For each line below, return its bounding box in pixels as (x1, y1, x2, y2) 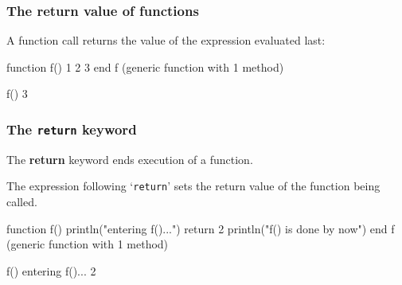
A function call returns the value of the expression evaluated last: (6, 32, 326, 49)
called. (6, 193, 37, 210)
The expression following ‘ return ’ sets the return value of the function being (6, 178, 381, 194)
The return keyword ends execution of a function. (6, 150, 253, 167)
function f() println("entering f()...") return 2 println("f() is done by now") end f (6, 220, 395, 236)
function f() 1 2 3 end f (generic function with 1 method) (6, 58, 284, 75)
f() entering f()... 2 (6, 262, 96, 279)
